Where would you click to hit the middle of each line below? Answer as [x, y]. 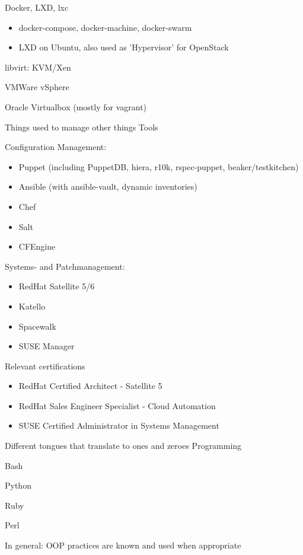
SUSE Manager [47, 346]
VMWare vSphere [37, 87]
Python [18, 485]
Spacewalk [37, 326]
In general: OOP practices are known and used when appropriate [123, 545]
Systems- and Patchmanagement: [65, 266]
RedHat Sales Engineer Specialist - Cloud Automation [117, 405]
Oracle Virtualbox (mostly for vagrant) [76, 106]
